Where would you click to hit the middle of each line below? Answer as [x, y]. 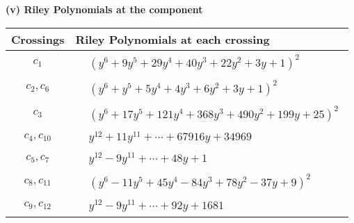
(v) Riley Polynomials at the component [104, 9]
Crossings [38, 39]
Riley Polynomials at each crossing [172, 39]
